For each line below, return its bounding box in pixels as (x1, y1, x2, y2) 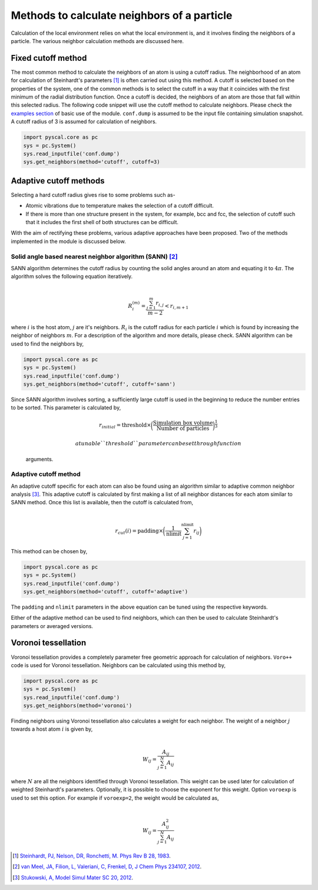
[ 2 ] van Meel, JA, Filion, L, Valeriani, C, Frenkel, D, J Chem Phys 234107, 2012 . (12, 863, 202, 870)
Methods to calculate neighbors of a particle (11, 9, 233, 22)
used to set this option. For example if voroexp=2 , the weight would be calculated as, (11, 794, 219, 802)
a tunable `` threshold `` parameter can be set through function (75, 440, 241, 447)
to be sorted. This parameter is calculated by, (11, 404, 121, 411)
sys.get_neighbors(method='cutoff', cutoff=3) (23, 159, 160, 165)
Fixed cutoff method (11, 53, 87, 63)
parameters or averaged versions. (11, 622, 94, 629)
